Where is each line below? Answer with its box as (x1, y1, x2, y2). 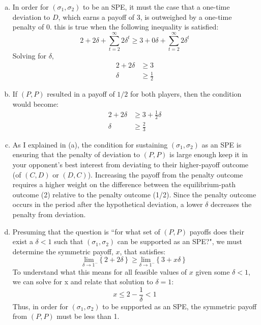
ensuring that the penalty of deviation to (12, 149, 140, 160)
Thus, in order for (12, 301, 68, 311)
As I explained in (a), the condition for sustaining (12, 139, 168, 150)
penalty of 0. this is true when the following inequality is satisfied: (12, 21, 219, 32)
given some (195, 266, 230, 277)
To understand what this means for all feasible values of (12, 266, 187, 277)
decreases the (210, 199, 252, 210)
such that (54, 236, 83, 247)
